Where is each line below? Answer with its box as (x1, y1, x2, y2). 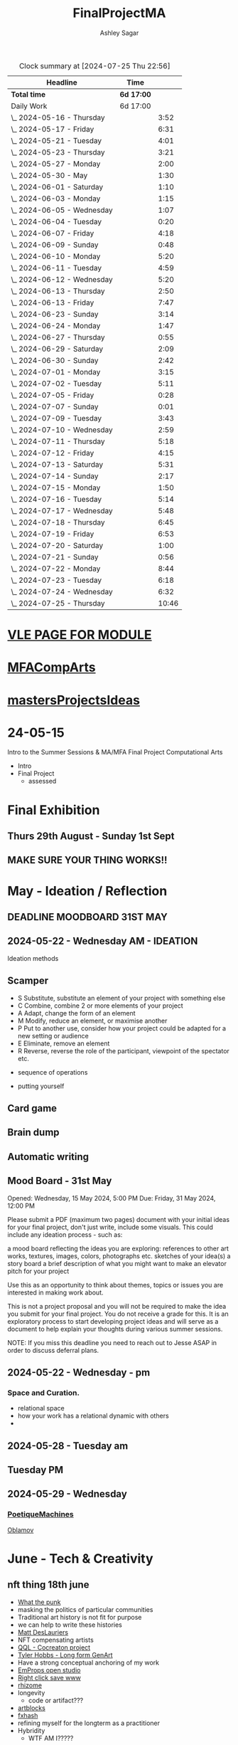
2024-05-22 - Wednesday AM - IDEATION (7, 935, 198, 947)
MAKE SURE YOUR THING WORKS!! (7, 854, 168, 866)
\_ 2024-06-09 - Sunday (11, 240, 99, 250)
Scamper (7, 975, 48, 987)
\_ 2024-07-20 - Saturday (11, 540, 104, 550)
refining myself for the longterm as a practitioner (17, 1719, 161, 1727)
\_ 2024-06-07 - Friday (11, 228, 94, 238)
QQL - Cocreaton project (17, 1643, 91, 1652)
